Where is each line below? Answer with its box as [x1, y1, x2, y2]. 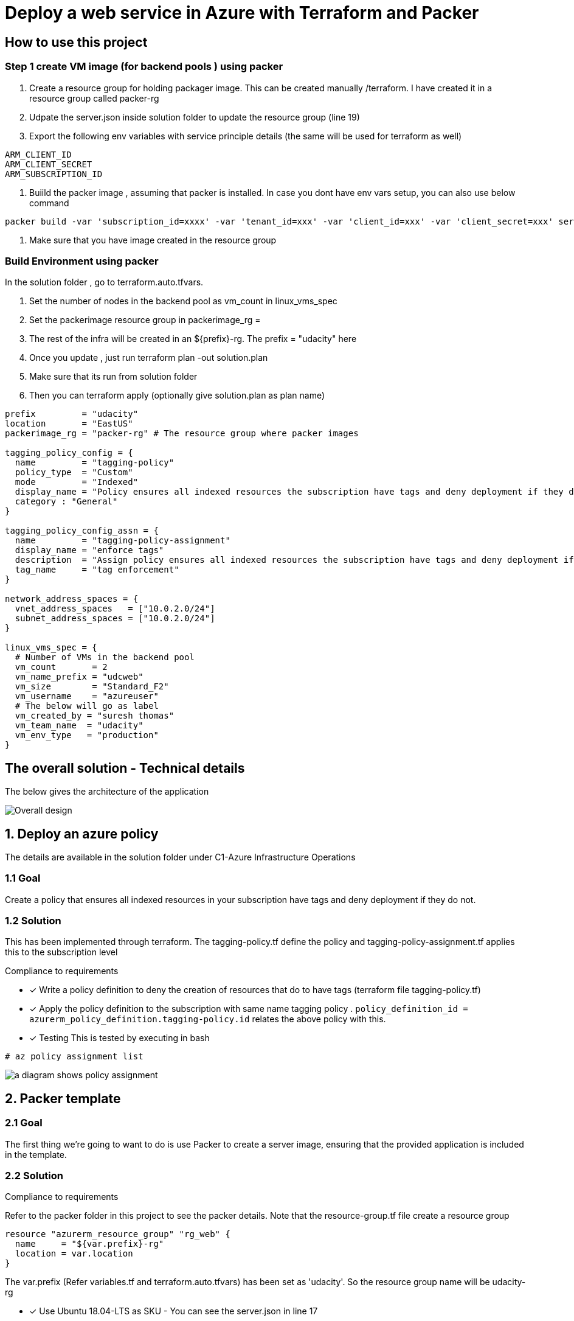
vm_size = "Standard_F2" [15, 681, 169, 692]
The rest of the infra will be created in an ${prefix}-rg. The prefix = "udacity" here [29, 333, 357, 344]
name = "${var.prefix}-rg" [15, 1239, 164, 1249]
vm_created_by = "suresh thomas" [15, 711, 175, 721]
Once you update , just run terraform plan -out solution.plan [29, 352, 268, 363]
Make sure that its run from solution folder [29, 371, 198, 382]
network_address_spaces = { [5, 594, 139, 604]
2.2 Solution [5, 1169, 63, 1182]
